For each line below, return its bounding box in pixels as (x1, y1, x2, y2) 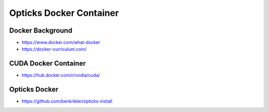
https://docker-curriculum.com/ (21, 46, 87, 52)
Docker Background (9, 26, 72, 35)
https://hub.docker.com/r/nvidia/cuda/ (21, 72, 101, 78)
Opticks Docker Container (9, 7, 119, 18)
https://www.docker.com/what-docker (21, 40, 101, 46)
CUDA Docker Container (9, 59, 86, 68)
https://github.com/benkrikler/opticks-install (21, 98, 113, 104)
